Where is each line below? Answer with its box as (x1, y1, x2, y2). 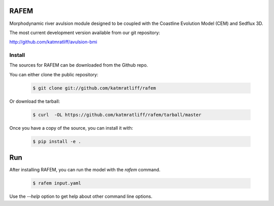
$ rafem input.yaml (32, 181, 81, 186)
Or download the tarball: (9, 98, 60, 104)
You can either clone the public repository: (9, 71, 98, 77)
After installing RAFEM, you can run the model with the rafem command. (9, 167, 161, 173)
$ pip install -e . (32, 138, 81, 144)
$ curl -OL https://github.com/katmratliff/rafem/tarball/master (32, 112, 201, 117)
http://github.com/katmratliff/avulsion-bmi (9, 39, 97, 45)
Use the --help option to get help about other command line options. (9, 193, 152, 199)
